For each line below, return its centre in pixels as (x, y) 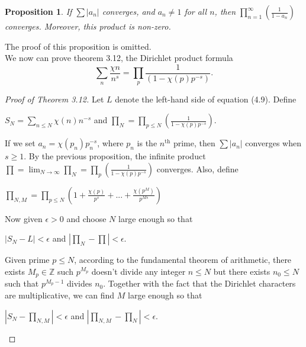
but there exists (242, 272)
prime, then (194, 143)
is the (147, 143)
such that (22, 283)
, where (110, 143)
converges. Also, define (197, 168)
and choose (86, 218)
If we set (20, 143)
